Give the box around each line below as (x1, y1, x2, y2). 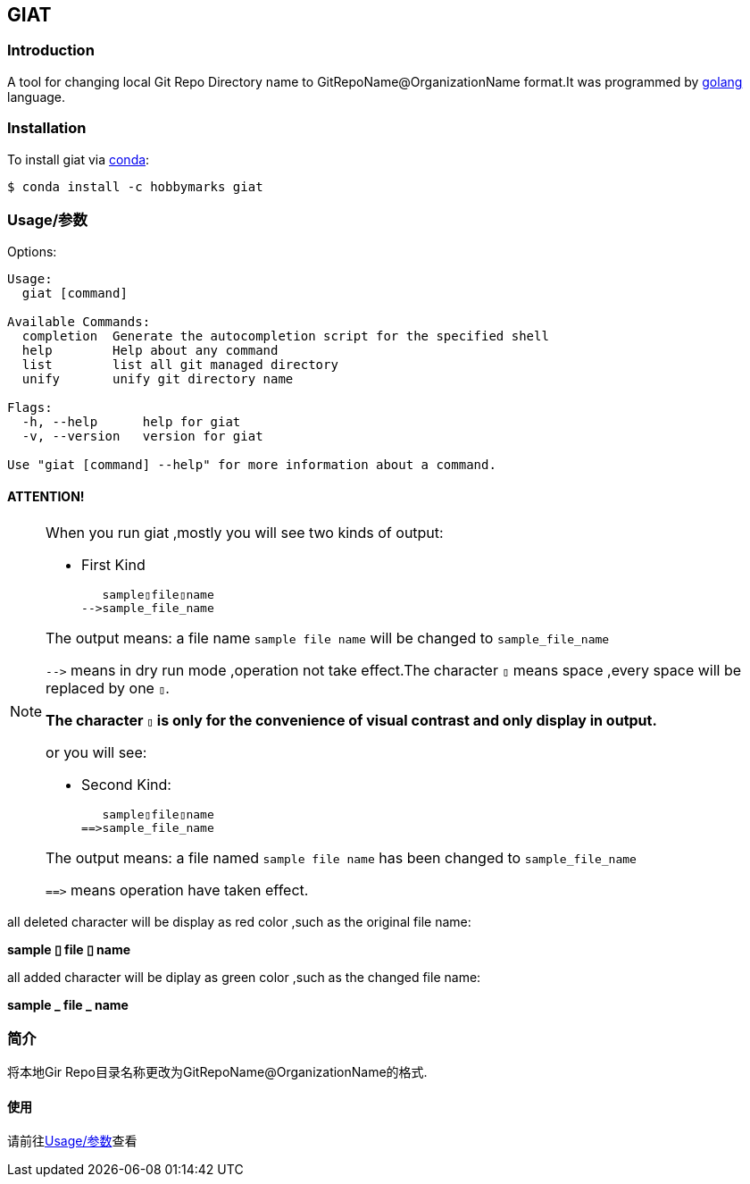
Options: (7, 244, 57, 260)
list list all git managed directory (21, 357, 338, 373)
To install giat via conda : (7, 151, 150, 167)
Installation (7, 119, 87, 138)
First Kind (81, 555, 146, 574)
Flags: (7, 400, 53, 416)
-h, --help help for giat (21, 415, 241, 430)
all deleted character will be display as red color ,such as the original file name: (7, 913, 471, 929)
